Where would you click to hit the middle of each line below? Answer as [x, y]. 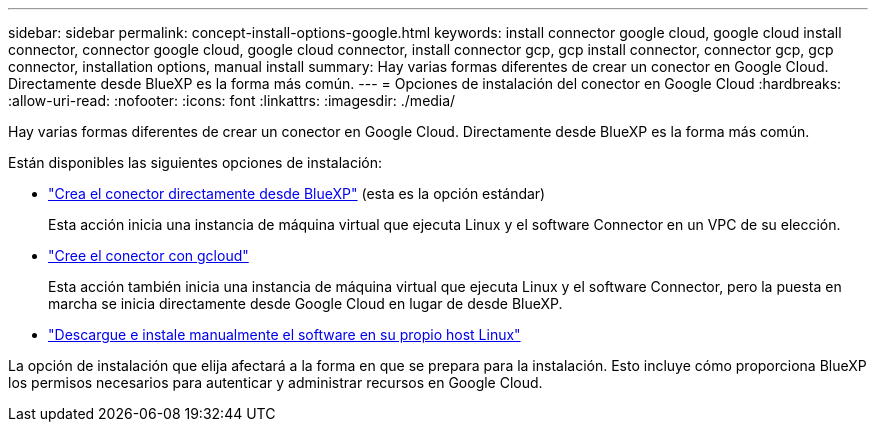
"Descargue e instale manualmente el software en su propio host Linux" [284, 334]
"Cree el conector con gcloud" [148, 255]
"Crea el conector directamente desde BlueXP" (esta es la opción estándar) [297, 193]
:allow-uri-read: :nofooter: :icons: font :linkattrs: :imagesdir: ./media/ [232, 100]
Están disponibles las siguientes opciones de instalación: [195, 162]
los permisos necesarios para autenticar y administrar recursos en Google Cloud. [275, 382]
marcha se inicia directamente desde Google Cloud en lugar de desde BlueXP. [305, 303]
